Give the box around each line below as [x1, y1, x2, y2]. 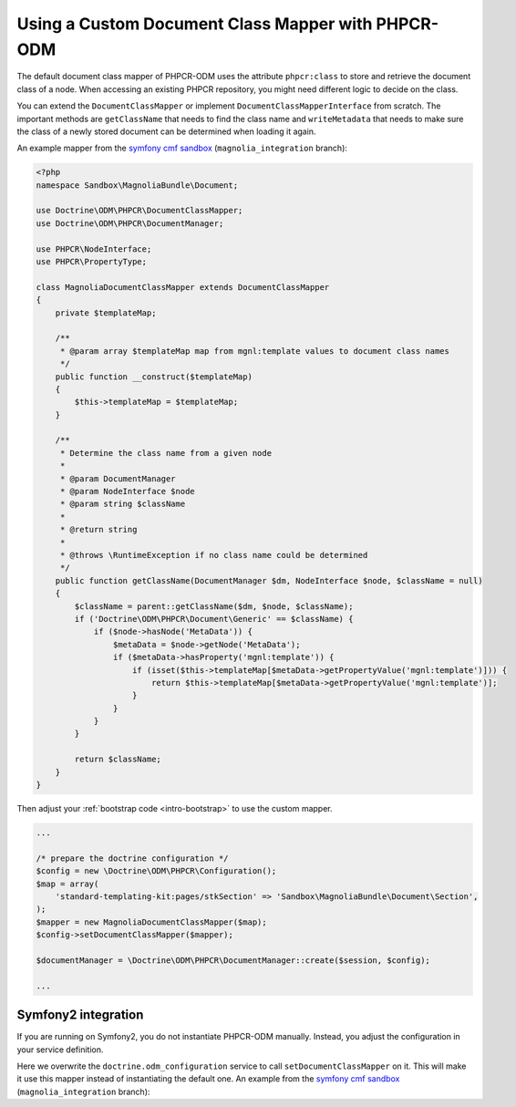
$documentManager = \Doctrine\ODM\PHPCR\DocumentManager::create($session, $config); [36, 955, 430, 966]
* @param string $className [59, 499, 186, 510]
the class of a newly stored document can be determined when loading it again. [16, 126, 316, 137]
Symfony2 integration [16, 1008, 144, 1023]
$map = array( [36, 878, 99, 889]
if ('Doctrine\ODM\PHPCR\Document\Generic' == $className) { [74, 614, 354, 624]
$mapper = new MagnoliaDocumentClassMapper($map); [36, 916, 268, 927]
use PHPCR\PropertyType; [36, 256, 148, 267]
